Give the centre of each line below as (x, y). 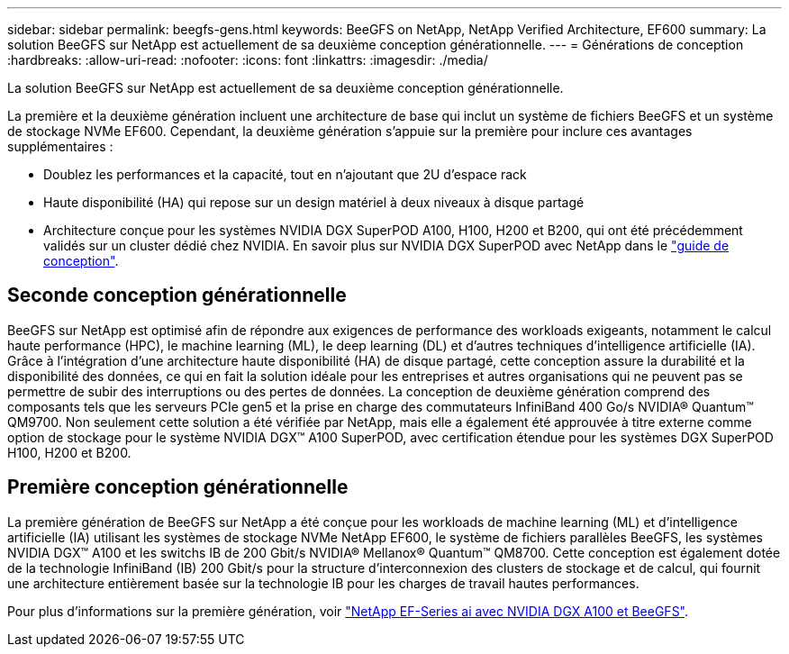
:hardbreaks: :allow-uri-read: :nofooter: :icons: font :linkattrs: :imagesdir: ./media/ (248, 60)
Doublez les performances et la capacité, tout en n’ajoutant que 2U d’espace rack (285, 174)
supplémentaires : (60, 146)
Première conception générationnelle (178, 487)
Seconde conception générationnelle (177, 295)
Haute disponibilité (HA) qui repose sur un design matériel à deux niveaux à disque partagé (314, 202)
